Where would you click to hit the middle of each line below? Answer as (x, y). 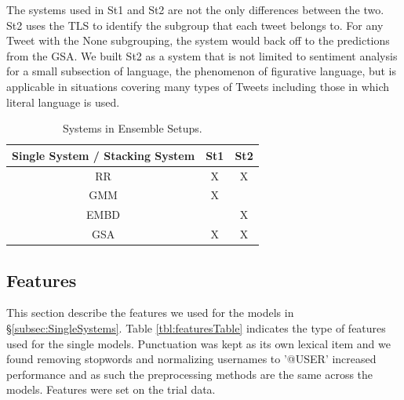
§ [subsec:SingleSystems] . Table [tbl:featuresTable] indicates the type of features (196, 328)
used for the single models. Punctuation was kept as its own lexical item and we (198, 343)
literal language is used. (63, 102)
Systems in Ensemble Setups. (132, 128)
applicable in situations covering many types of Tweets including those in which (198, 86)
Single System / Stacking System (104, 155)
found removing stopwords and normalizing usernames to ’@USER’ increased (191, 359)
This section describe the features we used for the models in (150, 313)
